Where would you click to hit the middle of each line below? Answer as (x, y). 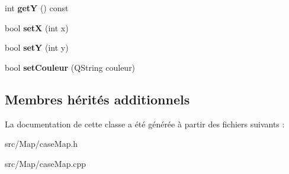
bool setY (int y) (37, 47)
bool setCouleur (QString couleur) (70, 67)
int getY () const (37, 8)
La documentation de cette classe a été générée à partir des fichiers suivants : (145, 124)
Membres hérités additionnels (97, 99)
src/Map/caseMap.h (41, 144)
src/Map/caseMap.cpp (46, 163)
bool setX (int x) (37, 27)
